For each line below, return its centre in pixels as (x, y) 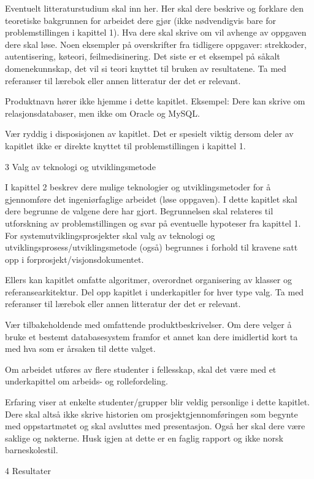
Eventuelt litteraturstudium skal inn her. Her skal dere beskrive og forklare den (154, 8)
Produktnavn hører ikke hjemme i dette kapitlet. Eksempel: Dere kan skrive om (155, 101)
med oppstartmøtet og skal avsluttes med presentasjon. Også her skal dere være (155, 426)
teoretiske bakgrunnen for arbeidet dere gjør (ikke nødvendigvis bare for (140, 20)
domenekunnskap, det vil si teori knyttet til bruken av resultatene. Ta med (146, 68)
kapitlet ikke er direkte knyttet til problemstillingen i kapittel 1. (125, 145)
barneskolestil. (32, 450)
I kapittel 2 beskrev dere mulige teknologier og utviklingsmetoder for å (138, 187)
